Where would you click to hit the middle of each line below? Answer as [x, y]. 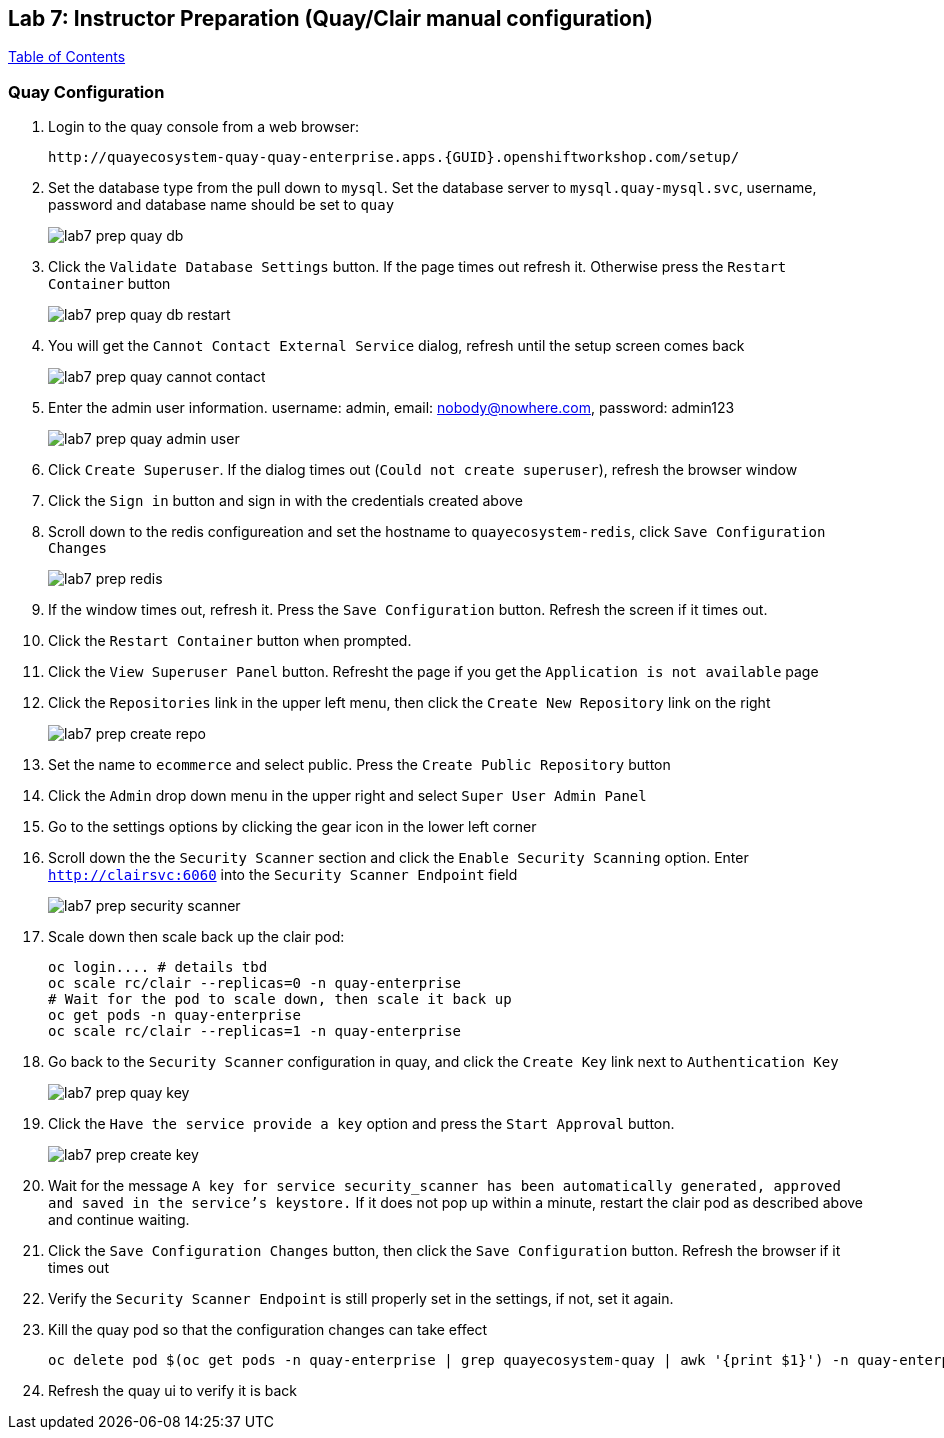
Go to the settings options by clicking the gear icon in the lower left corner [292, 827]
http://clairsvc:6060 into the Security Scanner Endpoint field [283, 875]
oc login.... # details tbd [158, 967]
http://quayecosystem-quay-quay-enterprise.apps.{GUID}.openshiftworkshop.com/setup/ [394, 157]
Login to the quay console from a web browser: [204, 127]
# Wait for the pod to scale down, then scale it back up [280, 999]
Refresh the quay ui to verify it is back [173, 1391]
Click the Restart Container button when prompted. [230, 641]
